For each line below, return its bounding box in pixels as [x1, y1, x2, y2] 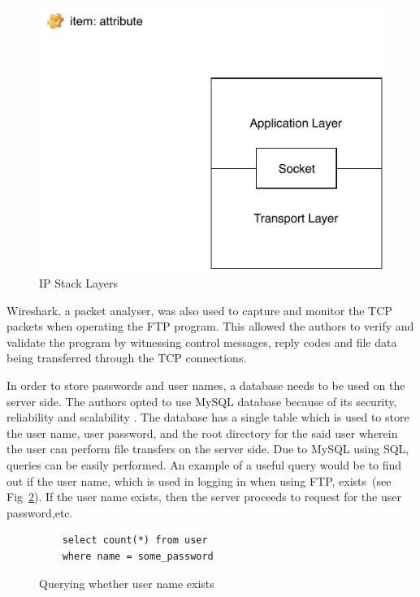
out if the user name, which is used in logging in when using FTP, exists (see [6, 472, 392, 489]
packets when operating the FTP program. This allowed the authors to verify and [6, 318, 414, 335]
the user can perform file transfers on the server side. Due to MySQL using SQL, [6, 440, 409, 457]
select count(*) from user [62, 534, 208, 547]
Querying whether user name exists [39, 574, 214, 591]
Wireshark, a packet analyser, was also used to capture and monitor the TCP [6, 301, 392, 318]
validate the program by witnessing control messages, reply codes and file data [6, 333, 397, 350]
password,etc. [6, 504, 73, 521]
